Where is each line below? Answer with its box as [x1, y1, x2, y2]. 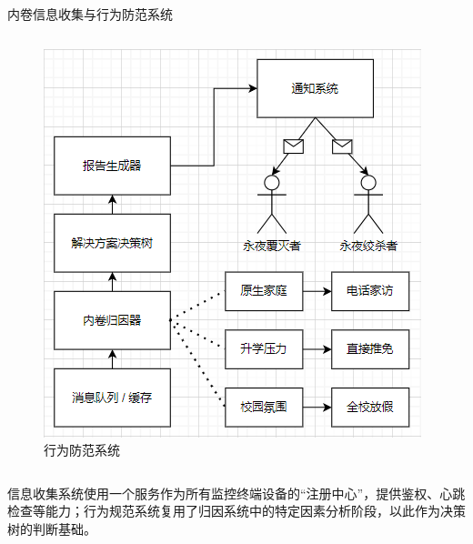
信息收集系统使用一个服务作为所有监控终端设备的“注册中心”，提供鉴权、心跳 [7, 483, 466, 502]
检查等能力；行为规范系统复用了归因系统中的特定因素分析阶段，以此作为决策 [7, 501, 466, 520]
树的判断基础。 [7, 519, 96, 538]
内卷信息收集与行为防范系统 [7, 5, 173, 23]
